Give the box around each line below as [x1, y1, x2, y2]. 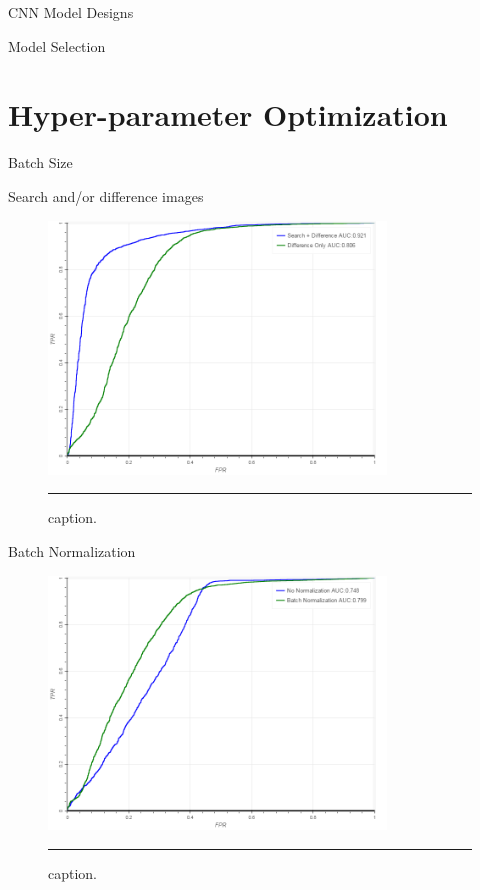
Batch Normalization [8, 541, 136, 562]
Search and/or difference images [8, 185, 204, 206]
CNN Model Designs [8, 2, 134, 22]
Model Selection [8, 35, 106, 56]
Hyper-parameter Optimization [8, 94, 448, 135]
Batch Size [8, 152, 73, 173]
